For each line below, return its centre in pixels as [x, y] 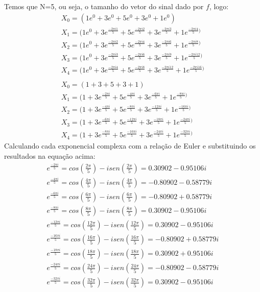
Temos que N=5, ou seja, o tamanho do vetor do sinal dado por [104, 6]
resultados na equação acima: [50, 156]
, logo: [219, 6]
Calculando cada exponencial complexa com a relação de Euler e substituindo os [130, 146]
